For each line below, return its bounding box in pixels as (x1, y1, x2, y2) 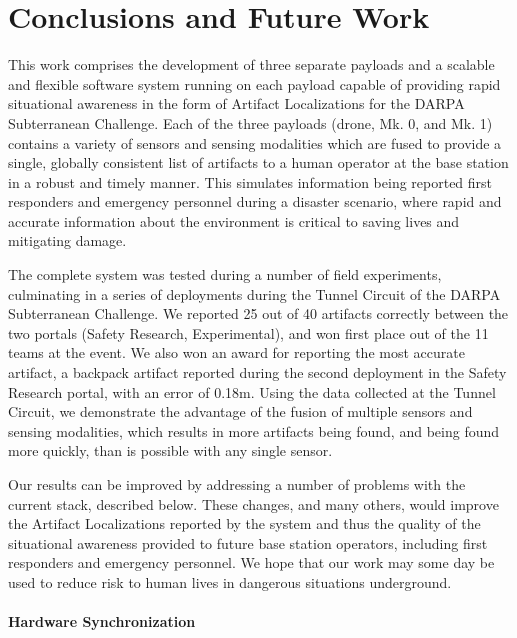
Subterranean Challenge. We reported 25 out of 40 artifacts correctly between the (8, 303, 509, 324)
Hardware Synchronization (8, 611, 196, 632)
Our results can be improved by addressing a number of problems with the (8, 474, 466, 494)
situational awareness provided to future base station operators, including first (8, 532, 488, 553)
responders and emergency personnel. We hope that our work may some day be (8, 552, 495, 573)
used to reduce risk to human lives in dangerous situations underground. (8, 571, 452, 592)
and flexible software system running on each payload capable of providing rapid (8, 73, 501, 94)
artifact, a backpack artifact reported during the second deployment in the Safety (8, 362, 507, 383)
